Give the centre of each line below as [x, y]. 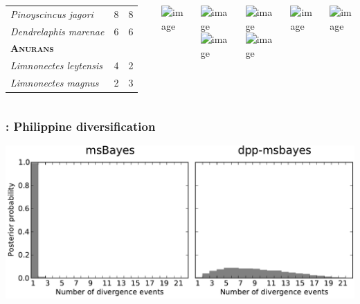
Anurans [32, 48]
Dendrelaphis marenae [57, 31]
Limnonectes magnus [55, 83]
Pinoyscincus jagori [52, 14]
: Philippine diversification [81, 126]
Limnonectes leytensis [56, 65]
